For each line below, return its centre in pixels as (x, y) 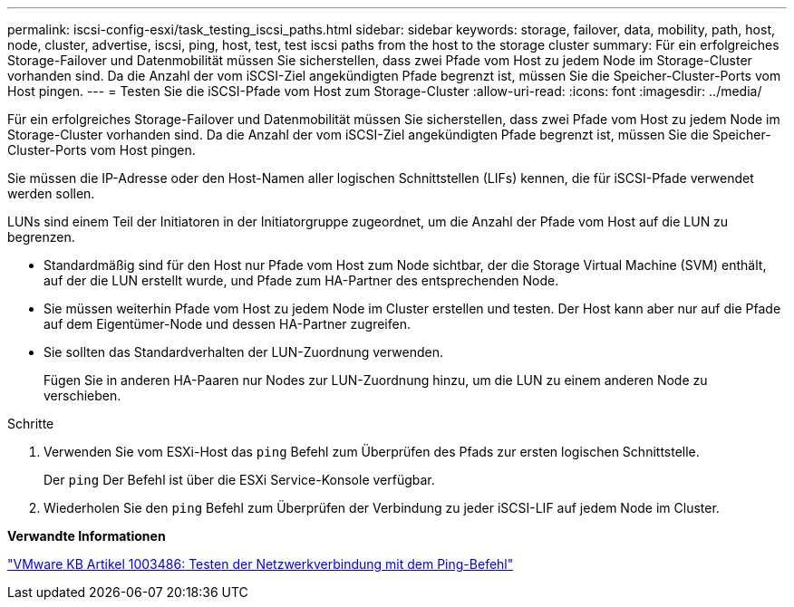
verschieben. (82, 395)
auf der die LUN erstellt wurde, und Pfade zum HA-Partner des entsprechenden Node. (301, 280)
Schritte (31, 424)
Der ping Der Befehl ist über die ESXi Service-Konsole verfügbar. (239, 480)
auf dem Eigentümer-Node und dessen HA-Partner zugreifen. (227, 324)
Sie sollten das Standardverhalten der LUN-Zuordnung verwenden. (244, 352)
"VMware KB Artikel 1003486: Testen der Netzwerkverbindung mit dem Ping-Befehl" (261, 564)
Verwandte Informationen (87, 536)
